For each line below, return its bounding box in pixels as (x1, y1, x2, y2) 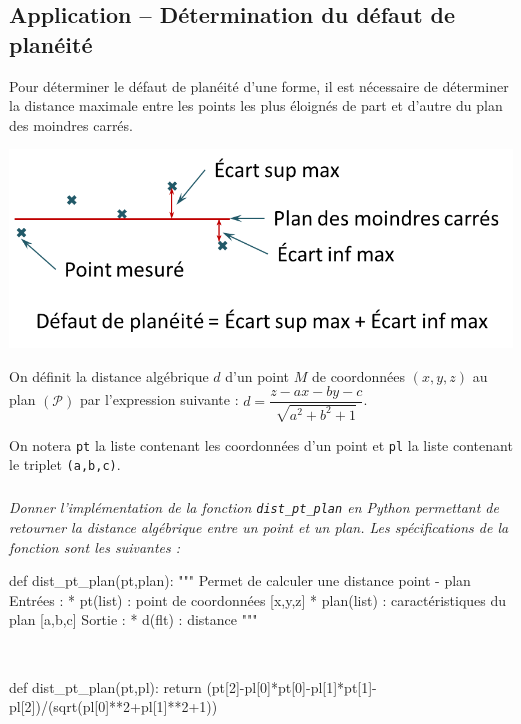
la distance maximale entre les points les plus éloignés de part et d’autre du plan (9, 95, 503, 116)
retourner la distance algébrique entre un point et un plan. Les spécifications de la (9, 517, 509, 538)
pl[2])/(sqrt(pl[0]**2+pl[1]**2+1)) (9, 696, 218, 717)
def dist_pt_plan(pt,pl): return (9, 676, 202, 697)
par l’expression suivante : (79, 389, 239, 410)
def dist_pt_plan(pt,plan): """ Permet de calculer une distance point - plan (9, 570, 471, 591)
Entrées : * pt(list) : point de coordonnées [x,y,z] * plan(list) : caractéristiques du (9, 589, 507, 610)
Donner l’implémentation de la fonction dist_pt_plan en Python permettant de (9, 497, 499, 518)
